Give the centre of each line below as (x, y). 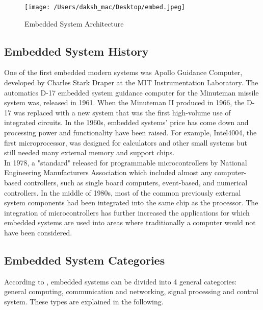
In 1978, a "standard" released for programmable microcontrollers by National (126, 162)
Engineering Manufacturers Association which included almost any (108, 172)
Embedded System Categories (85, 260)
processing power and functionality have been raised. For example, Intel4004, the (130, 133)
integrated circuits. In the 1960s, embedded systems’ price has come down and (126, 122)
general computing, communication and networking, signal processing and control (131, 291)
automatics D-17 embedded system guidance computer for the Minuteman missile (131, 92)
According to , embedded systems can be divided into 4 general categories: (121, 281)
